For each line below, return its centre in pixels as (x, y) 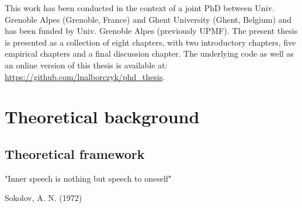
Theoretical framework (75, 153)
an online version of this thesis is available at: (86, 65)
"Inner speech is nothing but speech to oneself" (88, 178)
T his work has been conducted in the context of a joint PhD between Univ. (140, 8)
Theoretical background (102, 117)
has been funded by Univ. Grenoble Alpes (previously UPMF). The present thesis (151, 31)
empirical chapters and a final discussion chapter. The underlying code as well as (149, 53)
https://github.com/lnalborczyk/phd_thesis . (85, 76)
